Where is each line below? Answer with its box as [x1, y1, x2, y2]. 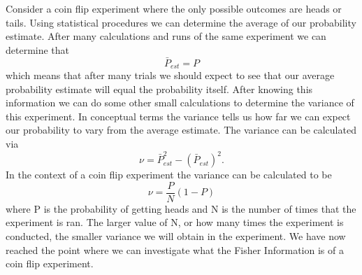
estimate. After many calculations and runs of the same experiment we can [6, 29, 326, 43]
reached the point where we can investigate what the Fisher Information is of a [6, 242, 344, 257]
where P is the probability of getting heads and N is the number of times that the [6, 201, 356, 216]
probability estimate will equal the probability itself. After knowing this [6, 81, 313, 96]
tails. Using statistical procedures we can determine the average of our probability [6, 15, 356, 29]
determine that [6, 42, 70, 57]
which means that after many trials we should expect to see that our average [6, 68, 335, 83]
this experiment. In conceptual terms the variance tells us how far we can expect [6, 108, 351, 123]
